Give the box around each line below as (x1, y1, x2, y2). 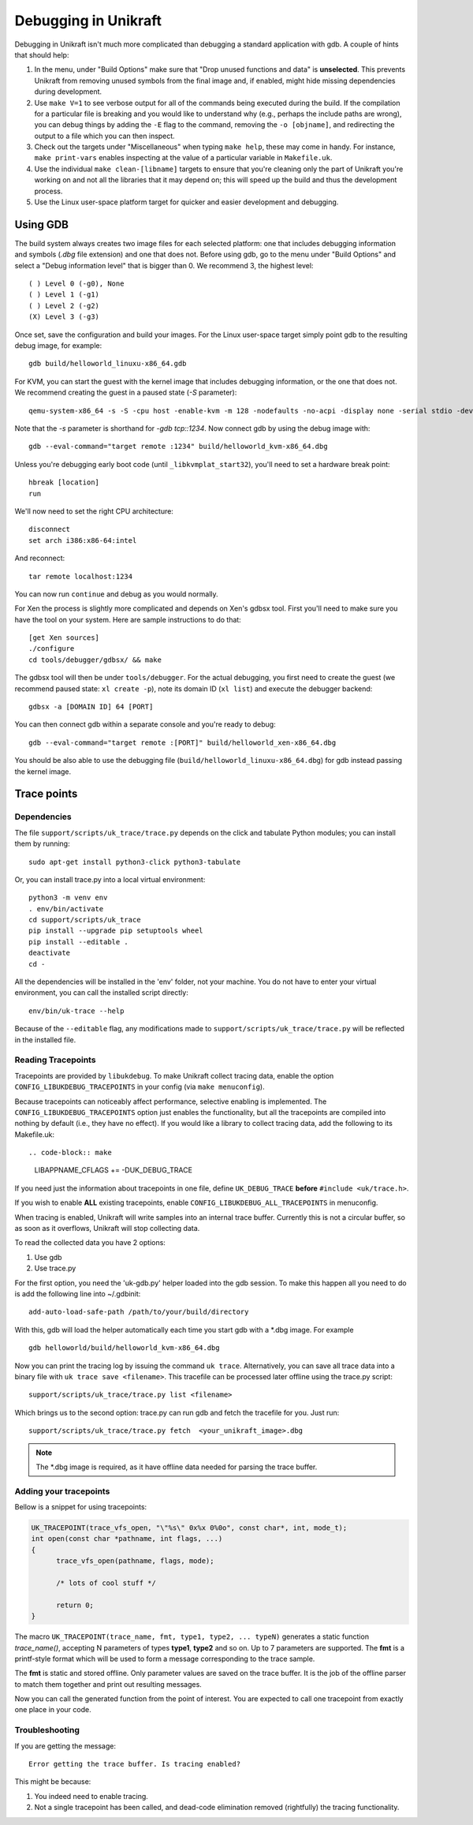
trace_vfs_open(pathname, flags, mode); (56, 1557, 214, 1565)
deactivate (28, 948, 71, 958)
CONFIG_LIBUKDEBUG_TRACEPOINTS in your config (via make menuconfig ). (14, 1082, 265, 1092)
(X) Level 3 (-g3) (28, 312, 100, 321)
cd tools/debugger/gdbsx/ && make (28, 655, 162, 664)
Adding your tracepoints (14, 1486, 110, 1497)
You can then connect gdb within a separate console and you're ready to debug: (14, 720, 276, 729)
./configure (28, 644, 75, 653)
